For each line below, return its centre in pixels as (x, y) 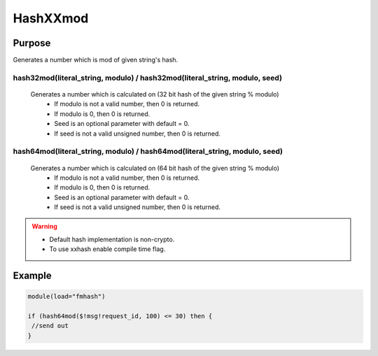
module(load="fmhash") (66, 297)
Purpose (32, 43)
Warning (44, 227)
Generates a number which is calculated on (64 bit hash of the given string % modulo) (155, 168)
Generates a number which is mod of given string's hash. (96, 60)
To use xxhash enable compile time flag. (107, 249)
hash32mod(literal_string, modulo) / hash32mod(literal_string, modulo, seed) (148, 78)
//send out (50, 326)
